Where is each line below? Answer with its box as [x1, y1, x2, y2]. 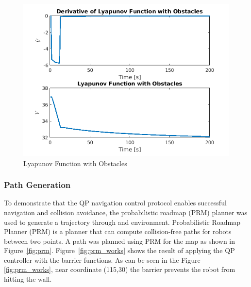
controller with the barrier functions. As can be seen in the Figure [4, 254, 201, 265]
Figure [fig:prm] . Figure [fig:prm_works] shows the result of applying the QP [4, 245, 235, 255]
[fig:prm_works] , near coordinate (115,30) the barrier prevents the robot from [4, 264, 235, 274]
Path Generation [4, 179, 71, 191]
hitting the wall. [4, 274, 52, 284]
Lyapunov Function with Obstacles [23, 158, 127, 168]
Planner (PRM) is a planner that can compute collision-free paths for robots [4, 226, 232, 236]
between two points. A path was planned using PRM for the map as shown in [4, 236, 235, 246]
